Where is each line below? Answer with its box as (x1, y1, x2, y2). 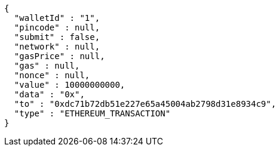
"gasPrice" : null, (14, 51, 105, 61)
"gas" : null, (14, 61, 80, 70)
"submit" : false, (14, 32, 100, 42)
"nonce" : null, (14, 70, 90, 80)
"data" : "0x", (14, 90, 85, 99)
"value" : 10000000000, (14, 80, 125, 90)
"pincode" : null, (14, 23, 100, 32)
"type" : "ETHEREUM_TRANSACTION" (14, 109, 171, 118)
